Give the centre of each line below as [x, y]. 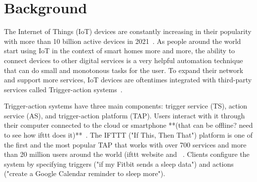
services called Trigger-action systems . [63, 89]
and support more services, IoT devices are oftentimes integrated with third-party [128, 80]
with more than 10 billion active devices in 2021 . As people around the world [123, 41]
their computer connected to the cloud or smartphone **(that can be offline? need [128, 125]
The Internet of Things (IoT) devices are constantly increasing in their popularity [128, 31]
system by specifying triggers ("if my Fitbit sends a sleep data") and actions [119, 164]
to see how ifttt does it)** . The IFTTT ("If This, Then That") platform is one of [128, 135]
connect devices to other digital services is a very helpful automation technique [124, 60]
